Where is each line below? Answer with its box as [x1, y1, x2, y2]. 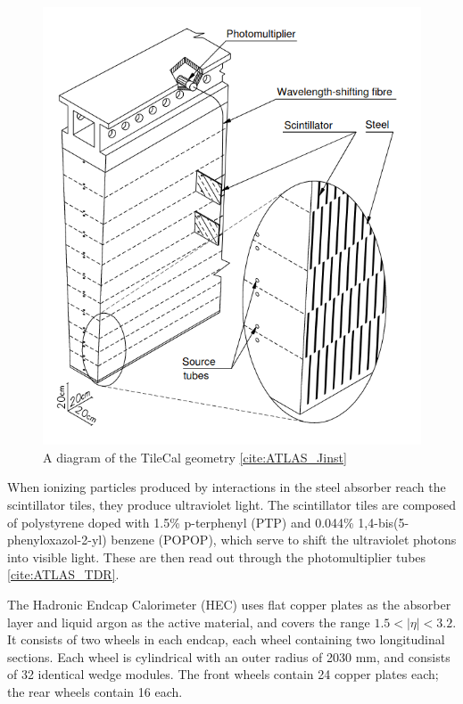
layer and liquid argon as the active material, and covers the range [7, 612, 370, 631]
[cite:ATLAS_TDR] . [7, 565, 120, 584]
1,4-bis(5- [358, 512, 409, 531]
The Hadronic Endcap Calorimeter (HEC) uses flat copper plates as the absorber [7, 594, 451, 613]
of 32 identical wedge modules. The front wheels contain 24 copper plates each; [7, 665, 439, 684]
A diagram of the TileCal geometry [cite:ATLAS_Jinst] [43, 447, 347, 466]
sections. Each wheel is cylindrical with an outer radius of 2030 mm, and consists [7, 647, 451, 666]
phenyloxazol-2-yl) [7, 530, 107, 549]
